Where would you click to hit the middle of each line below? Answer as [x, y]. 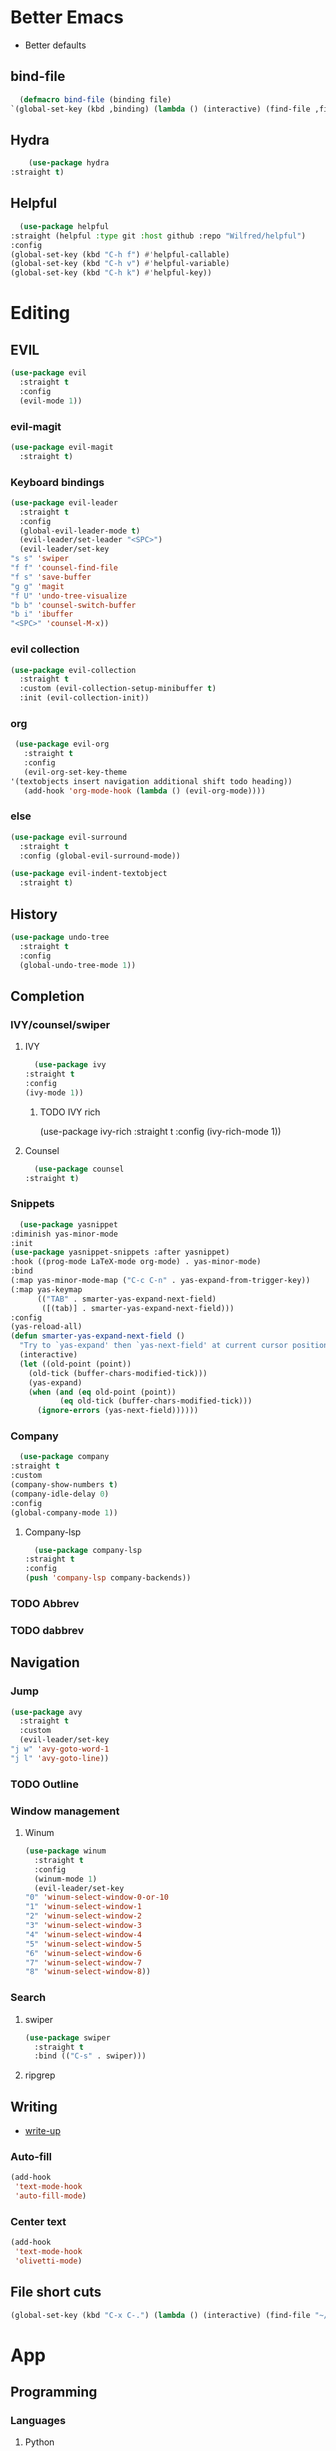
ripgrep [40, 2075]
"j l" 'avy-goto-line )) [60, 1758]
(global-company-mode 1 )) [64, 1512]
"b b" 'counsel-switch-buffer [73, 605]
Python [39, 2442]
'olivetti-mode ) [48, 2261]
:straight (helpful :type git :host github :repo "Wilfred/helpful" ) [158, 236]
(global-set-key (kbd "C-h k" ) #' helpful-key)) [111, 273]
